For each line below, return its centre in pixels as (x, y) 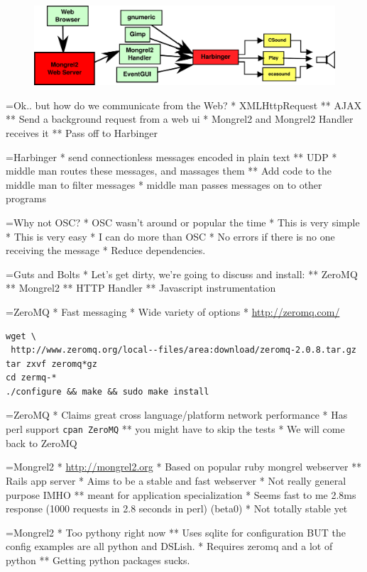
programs (26, 198)
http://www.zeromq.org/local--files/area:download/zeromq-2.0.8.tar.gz (183, 350)
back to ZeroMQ (42, 442)
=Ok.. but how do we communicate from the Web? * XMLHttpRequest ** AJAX (184, 105)
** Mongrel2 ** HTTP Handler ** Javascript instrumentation (141, 288)
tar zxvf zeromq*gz (51, 364)
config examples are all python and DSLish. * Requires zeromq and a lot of (169, 546)
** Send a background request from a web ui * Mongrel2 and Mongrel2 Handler (180, 119)
